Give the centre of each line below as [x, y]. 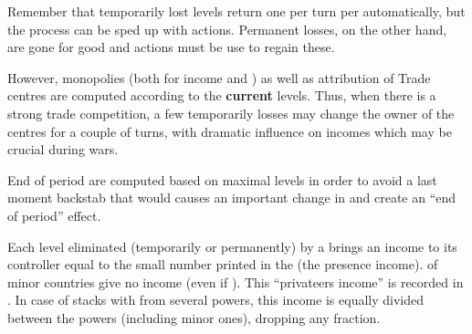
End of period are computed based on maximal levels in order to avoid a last [222, 179]
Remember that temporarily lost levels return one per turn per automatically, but [236, 11]
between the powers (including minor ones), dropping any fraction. [194, 317]
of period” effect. [54, 215]
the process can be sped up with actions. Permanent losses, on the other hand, [227, 29]
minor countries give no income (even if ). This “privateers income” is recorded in [236, 282]
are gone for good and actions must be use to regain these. [171, 47]
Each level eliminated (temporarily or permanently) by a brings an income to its [232, 246]
